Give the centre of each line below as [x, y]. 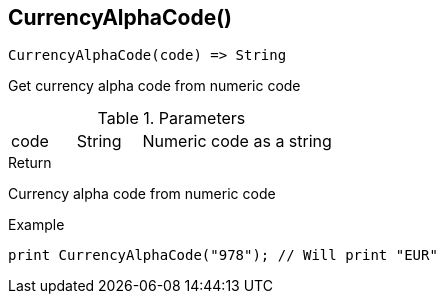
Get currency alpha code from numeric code [154, 86]
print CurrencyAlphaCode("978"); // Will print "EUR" [223, 255]
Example [36, 225]
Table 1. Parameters [171, 118]
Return [30, 163]
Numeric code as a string [237, 141]
